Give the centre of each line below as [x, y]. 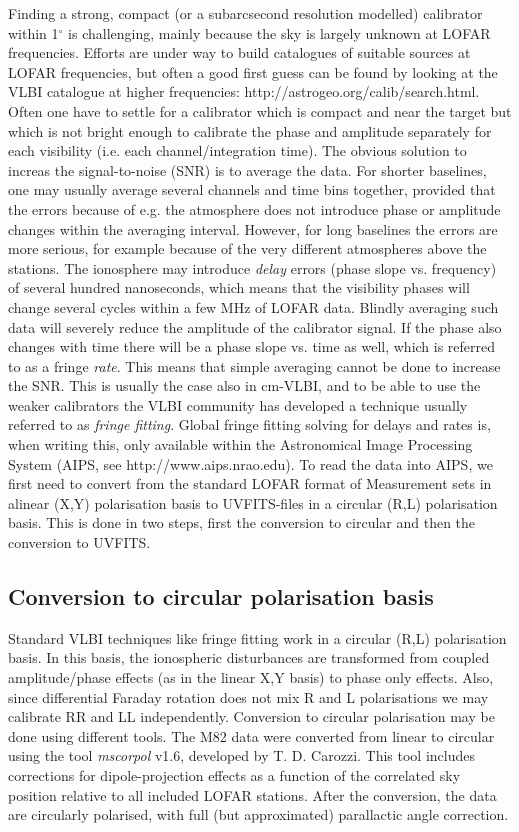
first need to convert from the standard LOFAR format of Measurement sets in [250, 483]
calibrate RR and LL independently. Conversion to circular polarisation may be [251, 716]
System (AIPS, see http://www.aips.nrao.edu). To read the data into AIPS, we [250, 463]
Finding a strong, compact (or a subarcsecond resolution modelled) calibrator [245, 13]
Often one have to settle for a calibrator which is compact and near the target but [260, 110]
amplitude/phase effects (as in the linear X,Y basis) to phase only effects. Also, [251, 677]
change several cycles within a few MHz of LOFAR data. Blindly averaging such [253, 306]
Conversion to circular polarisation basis [221, 596]
